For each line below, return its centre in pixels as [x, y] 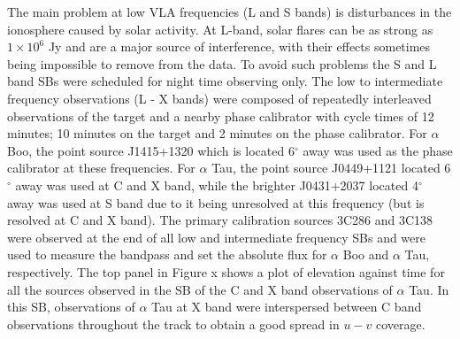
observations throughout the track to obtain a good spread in [173, 324]
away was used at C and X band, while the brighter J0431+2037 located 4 [217, 185]
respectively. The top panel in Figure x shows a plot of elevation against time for [226, 271]
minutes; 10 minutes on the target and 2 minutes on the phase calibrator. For [217, 133]
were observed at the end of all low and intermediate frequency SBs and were [217, 237]
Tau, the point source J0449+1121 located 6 [331, 168]
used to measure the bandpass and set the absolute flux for [167, 254]
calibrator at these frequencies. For [101, 168]
